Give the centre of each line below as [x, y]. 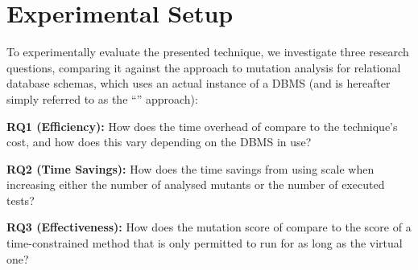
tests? [21, 200]
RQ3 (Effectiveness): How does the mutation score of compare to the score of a [209, 227]
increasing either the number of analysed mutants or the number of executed [196, 184]
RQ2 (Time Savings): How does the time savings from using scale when [190, 168]
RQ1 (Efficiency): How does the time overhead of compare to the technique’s [202, 126]
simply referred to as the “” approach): [102, 98]
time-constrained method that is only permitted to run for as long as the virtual [205, 243]
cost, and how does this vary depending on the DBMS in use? [159, 142]
